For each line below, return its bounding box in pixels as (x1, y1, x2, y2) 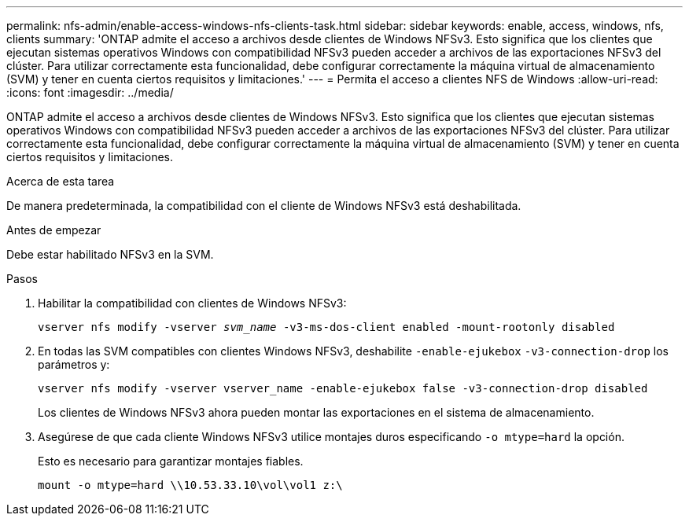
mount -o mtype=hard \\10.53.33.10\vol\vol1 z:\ (38, 479, 343, 491)
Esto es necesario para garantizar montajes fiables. (38, 454, 304, 468)
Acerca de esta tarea (6, 175, 115, 188)
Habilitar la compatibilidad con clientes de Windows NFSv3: (38, 296, 347, 310)
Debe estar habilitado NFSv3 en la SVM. (6, 248, 214, 261)
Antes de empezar (6, 223, 101, 237)
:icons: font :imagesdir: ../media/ (6, 86, 174, 99)
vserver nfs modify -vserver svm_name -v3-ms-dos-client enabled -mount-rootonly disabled (38, 321, 615, 333)
